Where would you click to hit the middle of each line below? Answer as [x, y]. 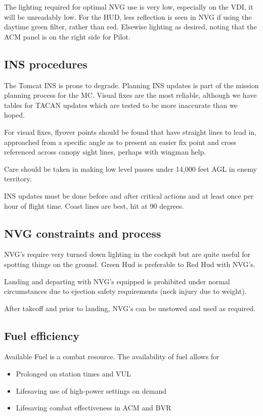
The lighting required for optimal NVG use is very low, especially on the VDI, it [129, 7]
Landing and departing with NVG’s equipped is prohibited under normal [117, 281]
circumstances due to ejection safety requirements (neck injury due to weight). [125, 291]
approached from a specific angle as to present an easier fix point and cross [120, 142]
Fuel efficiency [42, 335]
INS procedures [46, 64]
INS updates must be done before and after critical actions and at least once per [129, 195]
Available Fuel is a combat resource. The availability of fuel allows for [112, 356]
